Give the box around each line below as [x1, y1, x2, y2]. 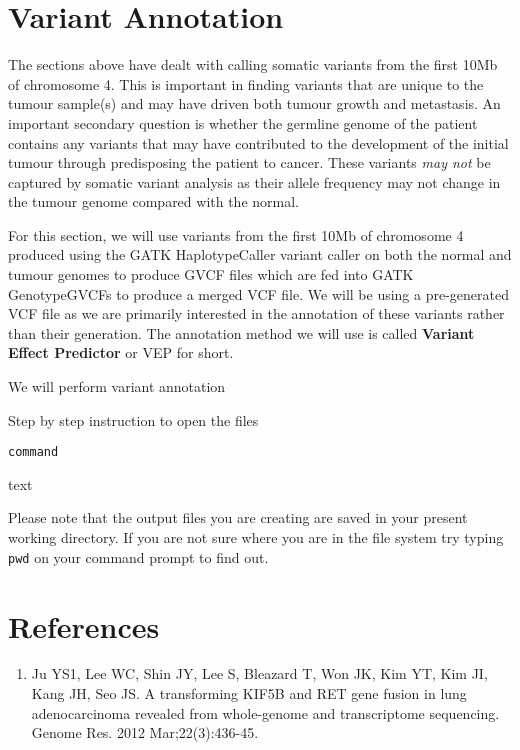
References [8, 605, 160, 646]
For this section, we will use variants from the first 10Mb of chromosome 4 [8, 224, 464, 245]
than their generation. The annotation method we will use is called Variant [8, 322, 475, 343]
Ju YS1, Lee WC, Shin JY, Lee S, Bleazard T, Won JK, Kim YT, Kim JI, [31, 663, 488, 684]
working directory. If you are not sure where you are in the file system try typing [8, 527, 504, 548]
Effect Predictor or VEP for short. [8, 342, 234, 363]
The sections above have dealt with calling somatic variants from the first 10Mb [8, 54, 498, 75]
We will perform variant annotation [8, 376, 226, 397]
